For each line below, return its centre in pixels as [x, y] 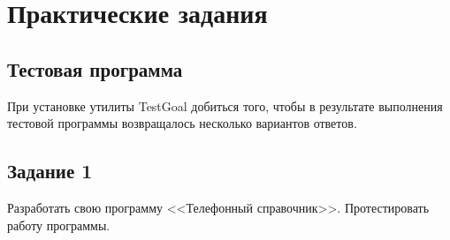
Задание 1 [50, 171]
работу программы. [59, 225]
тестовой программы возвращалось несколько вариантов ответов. [182, 123]
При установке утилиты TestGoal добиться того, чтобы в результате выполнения [225, 105]
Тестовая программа [95, 68]
